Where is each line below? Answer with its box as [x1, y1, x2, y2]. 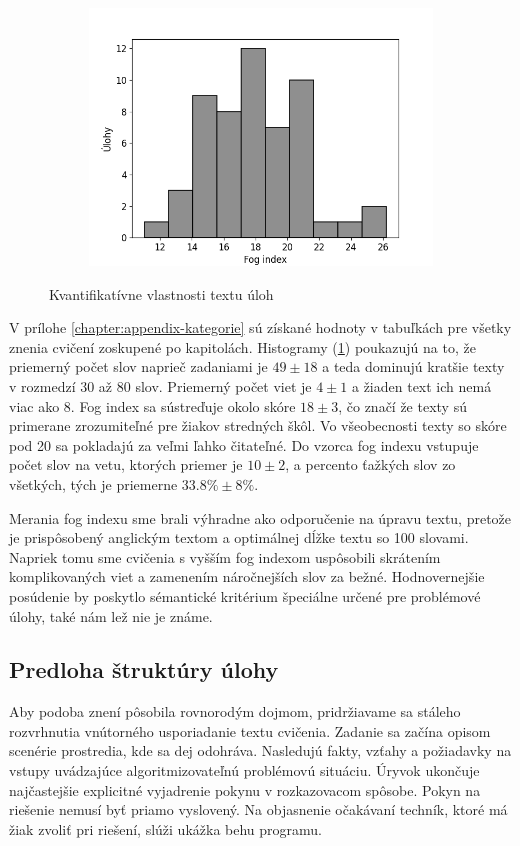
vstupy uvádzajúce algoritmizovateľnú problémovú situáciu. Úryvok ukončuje [9, 760, 480, 781]
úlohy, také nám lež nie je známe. [9, 605, 213, 626]
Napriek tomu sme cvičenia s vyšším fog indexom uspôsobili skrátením [9, 546, 441, 567]
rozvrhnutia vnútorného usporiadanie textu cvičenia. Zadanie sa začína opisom [9, 720, 491, 741]
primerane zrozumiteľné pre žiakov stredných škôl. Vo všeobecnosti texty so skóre [9, 415, 507, 436]
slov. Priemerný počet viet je [135, 375, 312, 396]
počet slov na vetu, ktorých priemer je [9, 454, 243, 475]
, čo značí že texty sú [338, 395, 467, 416]
